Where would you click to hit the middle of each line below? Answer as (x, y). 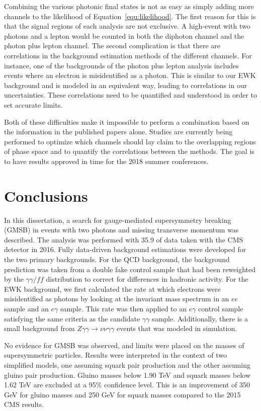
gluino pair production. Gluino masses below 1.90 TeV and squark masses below (127, 375)
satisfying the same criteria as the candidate (72, 318)
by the (14, 279)
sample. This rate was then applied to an (123, 308)
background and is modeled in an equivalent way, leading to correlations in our (126, 85)
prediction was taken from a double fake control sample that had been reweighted (130, 269)
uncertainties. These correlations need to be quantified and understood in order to (131, 95)
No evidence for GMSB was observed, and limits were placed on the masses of (124, 345)
